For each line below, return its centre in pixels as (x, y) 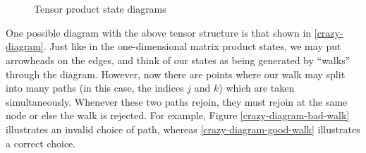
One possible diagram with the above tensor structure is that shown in (159, 32)
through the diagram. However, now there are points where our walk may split (176, 74)
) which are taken (257, 88)
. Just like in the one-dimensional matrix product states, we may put (192, 46)
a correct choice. (41, 143)
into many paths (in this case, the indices (95, 88)
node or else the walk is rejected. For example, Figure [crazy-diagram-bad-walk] (178, 115)
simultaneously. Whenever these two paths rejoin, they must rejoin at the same (177, 101)
